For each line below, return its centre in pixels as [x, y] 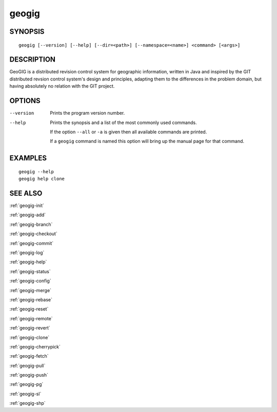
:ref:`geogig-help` [28, 262]
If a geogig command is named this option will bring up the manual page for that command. [147, 141]
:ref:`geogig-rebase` [31, 299]
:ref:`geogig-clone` [29, 337]
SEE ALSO [26, 193]
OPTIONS [25, 101]
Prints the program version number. [87, 113]
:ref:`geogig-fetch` [29, 356]
